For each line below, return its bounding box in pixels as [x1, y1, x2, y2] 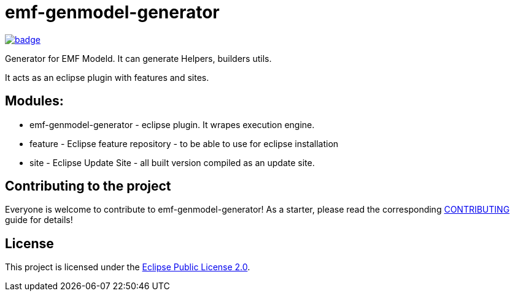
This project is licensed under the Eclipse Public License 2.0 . [5, 262, 250, 273]
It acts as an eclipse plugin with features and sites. [5, 72, 209, 83]
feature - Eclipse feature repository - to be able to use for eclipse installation [29, 138, 339, 149]
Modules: [5, 93, 64, 109]
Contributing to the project [5, 178, 171, 194]
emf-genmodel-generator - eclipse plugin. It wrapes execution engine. [29, 119, 315, 130]
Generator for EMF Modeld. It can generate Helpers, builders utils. [5, 53, 272, 64]
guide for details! [5, 214, 73, 226]
